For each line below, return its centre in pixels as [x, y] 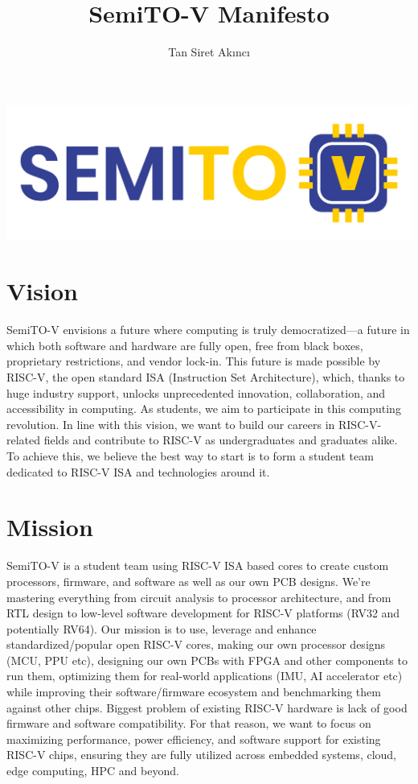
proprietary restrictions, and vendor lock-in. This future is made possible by [194, 361]
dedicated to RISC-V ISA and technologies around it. [138, 471]
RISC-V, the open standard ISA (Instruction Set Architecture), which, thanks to [206, 377]
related [24, 440]
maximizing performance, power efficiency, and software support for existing [194, 739]
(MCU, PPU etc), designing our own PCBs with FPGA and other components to [207, 660]
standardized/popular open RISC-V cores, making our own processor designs [196, 644]
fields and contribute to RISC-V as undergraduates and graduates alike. [221, 440]
